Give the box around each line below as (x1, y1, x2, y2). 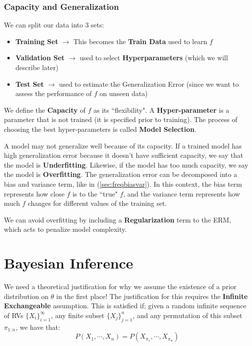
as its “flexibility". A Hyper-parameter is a (93, 104, 229, 115)
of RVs (4, 310, 23, 320)
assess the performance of (15, 88, 92, 99)
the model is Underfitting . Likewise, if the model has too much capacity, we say (4, 159, 249, 170)
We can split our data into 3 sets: (4, 20, 104, 30)
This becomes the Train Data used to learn (73, 36, 207, 46)
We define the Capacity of (4, 104, 86, 115)
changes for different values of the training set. (27, 198, 167, 208)
